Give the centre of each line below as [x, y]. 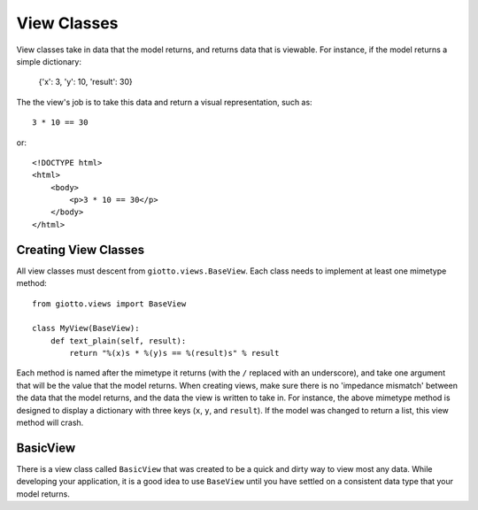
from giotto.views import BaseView [109, 304]
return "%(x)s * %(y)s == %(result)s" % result [174, 353]
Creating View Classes [81, 249]
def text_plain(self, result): [118, 340]
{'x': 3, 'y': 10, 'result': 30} [85, 82]
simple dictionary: [49, 61]
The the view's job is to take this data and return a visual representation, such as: [165, 102]
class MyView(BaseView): [86, 328]
